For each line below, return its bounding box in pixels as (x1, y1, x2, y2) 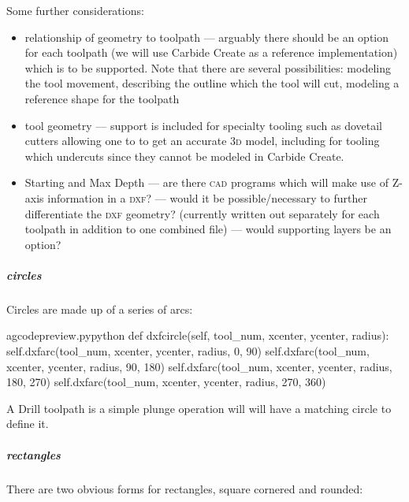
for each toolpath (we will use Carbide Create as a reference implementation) (24, 44, 398, 61)
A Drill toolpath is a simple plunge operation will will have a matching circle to (6, 400, 392, 416)
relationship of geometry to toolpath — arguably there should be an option (24, 28, 389, 45)
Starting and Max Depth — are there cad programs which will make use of (24, 174, 389, 191)
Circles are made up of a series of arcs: (6, 300, 193, 317)
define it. (6, 415, 49, 432)
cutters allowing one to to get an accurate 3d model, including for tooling (24, 132, 380, 149)
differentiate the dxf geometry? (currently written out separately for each (24, 205, 380, 221)
